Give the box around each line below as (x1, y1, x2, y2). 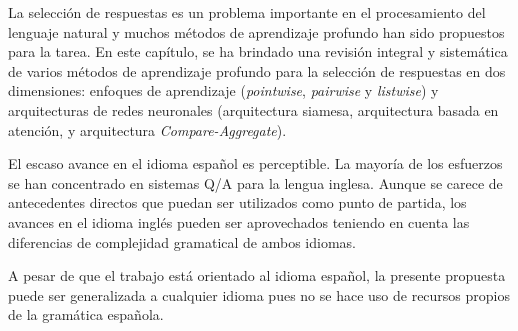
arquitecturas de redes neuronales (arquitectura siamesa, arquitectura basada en (8, 99, 499, 120)
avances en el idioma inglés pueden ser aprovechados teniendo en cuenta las (8, 211, 470, 232)
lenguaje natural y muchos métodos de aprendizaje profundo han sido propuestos (8, 21, 505, 42)
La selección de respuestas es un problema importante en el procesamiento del (8, 2, 486, 22)
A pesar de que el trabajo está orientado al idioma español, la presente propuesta (8, 265, 506, 286)
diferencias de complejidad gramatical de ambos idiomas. (8, 231, 356, 252)
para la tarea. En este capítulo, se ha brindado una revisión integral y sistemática (8, 41, 508, 62)
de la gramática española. (8, 304, 164, 325)
